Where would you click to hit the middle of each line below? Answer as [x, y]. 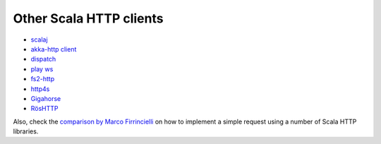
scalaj [40, 40]
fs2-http [43, 79]
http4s [40, 89]
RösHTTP [45, 109]
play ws [42, 69]
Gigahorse [46, 98]
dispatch [43, 59]
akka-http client [54, 49]
